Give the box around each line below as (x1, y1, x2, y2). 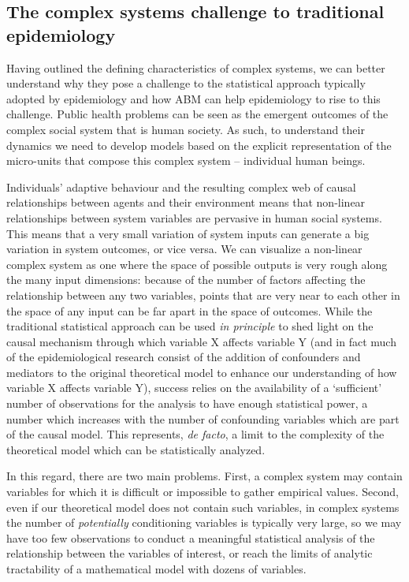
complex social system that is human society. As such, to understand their (6, 121, 365, 137)
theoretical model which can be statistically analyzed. (6, 441, 266, 457)
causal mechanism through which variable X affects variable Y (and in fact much (6, 333, 396, 349)
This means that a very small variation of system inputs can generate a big (6, 225, 370, 241)
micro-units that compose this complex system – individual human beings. (6, 152, 366, 169)
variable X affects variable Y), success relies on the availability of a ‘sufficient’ (6, 379, 382, 396)
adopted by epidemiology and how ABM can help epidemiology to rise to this (6, 90, 381, 106)
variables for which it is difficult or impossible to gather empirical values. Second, (6, 483, 399, 500)
